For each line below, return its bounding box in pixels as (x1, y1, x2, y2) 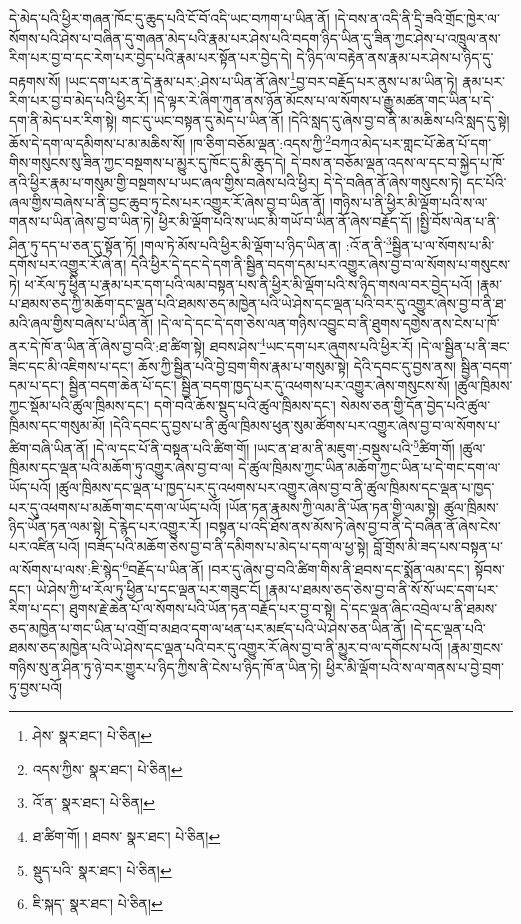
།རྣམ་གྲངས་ (447, 637, 504, 658)
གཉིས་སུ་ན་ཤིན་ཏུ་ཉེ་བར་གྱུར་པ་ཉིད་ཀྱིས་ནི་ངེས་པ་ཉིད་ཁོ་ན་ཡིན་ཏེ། (9, 656, 322, 677)
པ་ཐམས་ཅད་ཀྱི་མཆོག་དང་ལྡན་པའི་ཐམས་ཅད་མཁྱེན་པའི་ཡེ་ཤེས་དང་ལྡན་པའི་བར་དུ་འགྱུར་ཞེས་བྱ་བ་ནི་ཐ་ (9, 293, 507, 314)
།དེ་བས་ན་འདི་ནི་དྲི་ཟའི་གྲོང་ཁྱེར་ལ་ (334, 8, 500, 28)
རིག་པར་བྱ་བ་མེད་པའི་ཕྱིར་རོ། (9, 90, 150, 111)
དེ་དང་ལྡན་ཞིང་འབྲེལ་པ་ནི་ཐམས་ (340, 598, 498, 619)
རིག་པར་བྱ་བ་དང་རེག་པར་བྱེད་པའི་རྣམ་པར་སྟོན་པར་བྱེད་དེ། (9, 47, 292, 68)
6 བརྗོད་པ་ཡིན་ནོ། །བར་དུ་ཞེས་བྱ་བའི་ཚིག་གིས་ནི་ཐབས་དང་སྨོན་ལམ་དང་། (122, 556, 470, 579)
